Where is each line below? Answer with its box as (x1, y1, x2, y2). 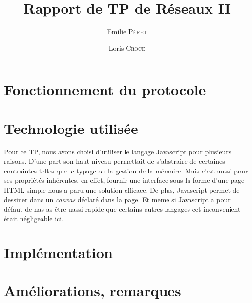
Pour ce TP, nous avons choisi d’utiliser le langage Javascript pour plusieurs (4, 146, 231, 156)
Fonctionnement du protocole (4, 80, 206, 100)
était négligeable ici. (4, 213, 64, 223)
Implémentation (4, 242, 113, 262)
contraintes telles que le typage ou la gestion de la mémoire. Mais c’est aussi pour (4, 165, 248, 175)
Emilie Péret (107, 26, 147, 37)
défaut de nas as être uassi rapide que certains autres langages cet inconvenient (4, 204, 241, 214)
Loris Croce (108, 43, 146, 53)
